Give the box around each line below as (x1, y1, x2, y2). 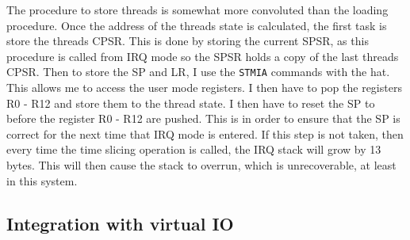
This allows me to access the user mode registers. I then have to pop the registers (6, 79, 402, 96)
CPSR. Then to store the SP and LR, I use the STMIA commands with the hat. (6, 63, 390, 80)
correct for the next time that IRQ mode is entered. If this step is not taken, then (6, 125, 404, 142)
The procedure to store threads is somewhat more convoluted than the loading (6, 2, 389, 17)
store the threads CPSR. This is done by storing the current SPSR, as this (6, 32, 369, 49)
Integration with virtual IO (6, 211, 234, 235)
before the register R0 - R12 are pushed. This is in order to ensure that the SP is (6, 110, 400, 127)
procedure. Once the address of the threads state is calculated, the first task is (6, 17, 387, 33)
